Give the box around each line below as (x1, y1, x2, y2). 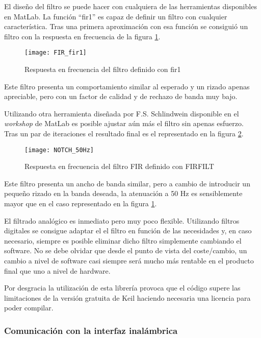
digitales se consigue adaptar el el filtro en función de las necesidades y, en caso (4, 225, 252, 236)
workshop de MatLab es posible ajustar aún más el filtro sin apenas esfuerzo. (4, 118, 244, 129)
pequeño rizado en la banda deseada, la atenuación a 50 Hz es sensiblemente (4, 188, 243, 199)
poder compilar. (4, 302, 54, 313)
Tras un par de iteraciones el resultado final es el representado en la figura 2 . (4, 128, 244, 138)
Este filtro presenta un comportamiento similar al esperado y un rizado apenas (4, 81, 250, 91)
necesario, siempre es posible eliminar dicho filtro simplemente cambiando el (4, 235, 242, 246)
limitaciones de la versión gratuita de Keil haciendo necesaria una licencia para (4, 292, 251, 303)
